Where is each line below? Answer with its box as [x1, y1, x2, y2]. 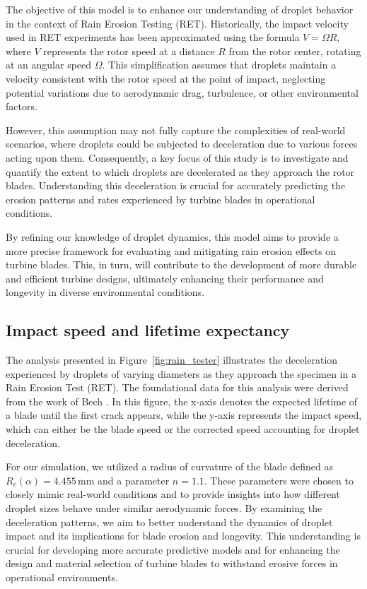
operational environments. [6, 569, 118, 584]
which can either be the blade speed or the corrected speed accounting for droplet [6, 422, 360, 436]
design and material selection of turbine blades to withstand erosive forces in [6, 556, 338, 571]
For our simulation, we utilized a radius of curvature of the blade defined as [6, 459, 334, 474]
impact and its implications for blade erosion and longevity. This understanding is [6, 528, 361, 543]
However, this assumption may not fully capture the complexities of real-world [6, 122, 346, 137]
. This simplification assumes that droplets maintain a [102, 57, 337, 72]
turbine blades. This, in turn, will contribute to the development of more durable [6, 257, 357, 272]
